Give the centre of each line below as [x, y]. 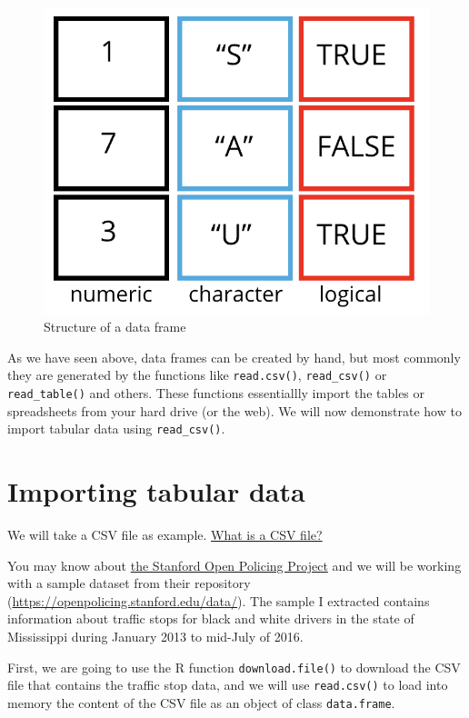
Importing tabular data [156, 491]
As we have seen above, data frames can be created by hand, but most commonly [234, 357]
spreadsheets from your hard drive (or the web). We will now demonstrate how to [234, 410]
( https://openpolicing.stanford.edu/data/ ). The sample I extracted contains [219, 600]
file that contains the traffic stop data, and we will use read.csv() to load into [228, 685]
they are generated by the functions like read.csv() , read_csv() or [197, 375]
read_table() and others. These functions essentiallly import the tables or [216, 393]
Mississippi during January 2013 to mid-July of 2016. [155, 637]
